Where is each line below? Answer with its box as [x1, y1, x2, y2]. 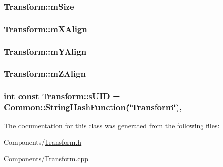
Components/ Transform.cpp [4, 153, 89, 163]
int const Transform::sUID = [4, 90, 120, 102]
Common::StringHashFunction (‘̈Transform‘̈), [4, 101, 182, 113]
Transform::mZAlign [4, 67, 86, 80]
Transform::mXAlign [4, 22, 87, 35]
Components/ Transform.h [4, 137, 82, 147]
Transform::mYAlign [4, 45, 87, 57]
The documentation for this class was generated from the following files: [4, 120, 220, 130]
